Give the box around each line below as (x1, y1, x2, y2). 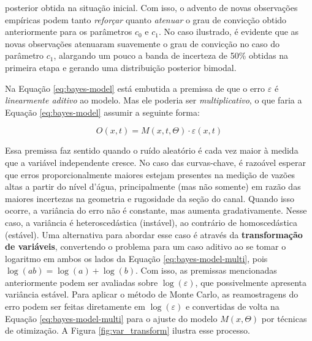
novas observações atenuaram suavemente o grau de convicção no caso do (5, 37, 280, 50)
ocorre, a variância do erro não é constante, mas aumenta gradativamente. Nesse (5, 204, 307, 217)
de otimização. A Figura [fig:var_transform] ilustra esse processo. (5, 324, 250, 337)
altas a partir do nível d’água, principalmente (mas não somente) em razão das (5, 180, 301, 193)
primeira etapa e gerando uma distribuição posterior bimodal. (5, 61, 237, 73)
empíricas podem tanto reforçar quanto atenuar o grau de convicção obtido (5, 13, 287, 26)
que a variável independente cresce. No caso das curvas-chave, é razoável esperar (5, 156, 306, 168)
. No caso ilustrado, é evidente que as (158, 25, 299, 38)
